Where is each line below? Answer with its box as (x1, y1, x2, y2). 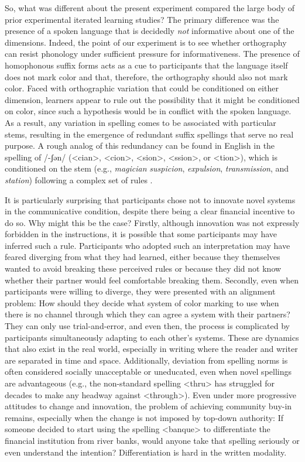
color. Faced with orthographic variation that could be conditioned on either (5, 82, 279, 94)
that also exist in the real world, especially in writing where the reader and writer (5, 343, 298, 355)
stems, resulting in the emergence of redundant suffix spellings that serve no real (5, 128, 294, 140)
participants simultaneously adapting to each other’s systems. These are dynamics (5, 331, 299, 343)
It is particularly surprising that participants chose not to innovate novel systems (5, 193, 296, 206)
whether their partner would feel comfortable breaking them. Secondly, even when (5, 273, 299, 286)
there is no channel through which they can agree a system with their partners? (5, 308, 290, 320)
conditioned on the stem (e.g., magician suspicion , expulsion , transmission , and (5, 162, 289, 174)
